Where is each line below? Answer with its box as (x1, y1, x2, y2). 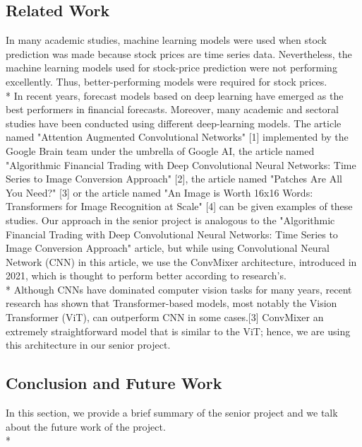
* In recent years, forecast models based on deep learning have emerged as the (6, 88, 344, 103)
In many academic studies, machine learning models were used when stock (6, 33, 327, 47)
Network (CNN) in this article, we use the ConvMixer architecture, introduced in (6, 254, 357, 269)
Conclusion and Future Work (6, 372, 222, 394)
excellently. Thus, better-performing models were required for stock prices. (6, 74, 327, 88)
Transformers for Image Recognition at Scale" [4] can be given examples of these (6, 199, 353, 214)
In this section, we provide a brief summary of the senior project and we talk (6, 405, 338, 420)
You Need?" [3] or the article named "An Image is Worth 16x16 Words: (6, 185, 313, 199)
